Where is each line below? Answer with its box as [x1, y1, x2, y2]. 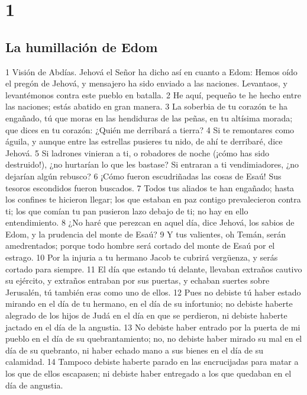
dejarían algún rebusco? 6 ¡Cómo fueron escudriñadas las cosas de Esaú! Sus [5, 169, 282, 182]
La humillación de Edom [5, 37, 158, 56]
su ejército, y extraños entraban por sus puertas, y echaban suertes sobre [5, 274, 270, 287]
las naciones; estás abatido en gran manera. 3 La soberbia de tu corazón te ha [5, 100, 288, 113]
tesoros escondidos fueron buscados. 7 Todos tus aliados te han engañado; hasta [5, 181, 295, 194]
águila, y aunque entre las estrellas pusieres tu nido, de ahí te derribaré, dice [5, 135, 283, 147]
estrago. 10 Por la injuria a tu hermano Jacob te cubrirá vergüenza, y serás [5, 251, 278, 264]
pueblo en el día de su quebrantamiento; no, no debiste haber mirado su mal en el [5, 332, 302, 345]
